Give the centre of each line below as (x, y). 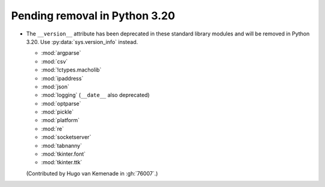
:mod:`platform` (60, 120)
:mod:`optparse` (61, 103)
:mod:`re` (53, 129)
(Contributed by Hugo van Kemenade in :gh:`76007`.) (92, 173)
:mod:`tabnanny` (62, 146)
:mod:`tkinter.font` (63, 154)
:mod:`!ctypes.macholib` (71, 70)
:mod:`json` (55, 87)
